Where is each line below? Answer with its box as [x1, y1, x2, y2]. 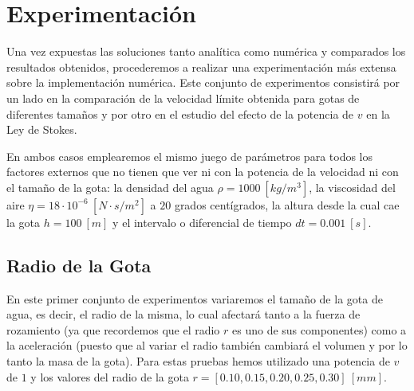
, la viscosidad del [309, 178, 396, 195]
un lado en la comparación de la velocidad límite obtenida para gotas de [6, 89, 360, 106]
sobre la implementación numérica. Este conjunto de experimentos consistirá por [6, 74, 400, 91]
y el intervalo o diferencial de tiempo [112, 213, 292, 230]
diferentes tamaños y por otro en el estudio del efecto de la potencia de [6, 105, 354, 122]
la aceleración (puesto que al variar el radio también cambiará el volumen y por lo [6, 337, 408, 354]
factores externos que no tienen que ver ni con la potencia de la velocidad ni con [6, 163, 399, 180]
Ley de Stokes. [6, 121, 77, 138]
